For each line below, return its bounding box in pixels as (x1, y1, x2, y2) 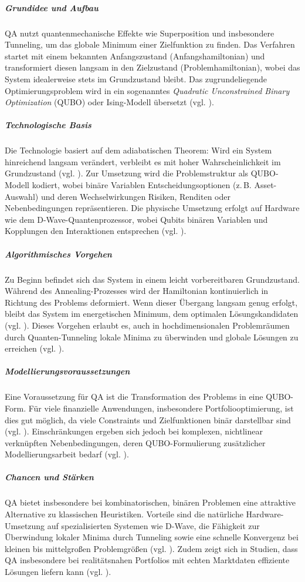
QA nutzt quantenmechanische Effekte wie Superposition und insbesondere (5, 26, 274, 39)
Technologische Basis (5, 119, 91, 131)
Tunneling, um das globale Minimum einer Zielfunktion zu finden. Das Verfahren (5, 38, 295, 51)
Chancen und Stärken (5, 471, 94, 483)
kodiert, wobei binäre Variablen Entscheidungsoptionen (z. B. (32, 179, 252, 191)
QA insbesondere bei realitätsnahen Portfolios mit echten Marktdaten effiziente (5, 554, 290, 566)
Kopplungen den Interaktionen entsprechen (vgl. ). (5, 225, 187, 237)
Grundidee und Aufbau (5, 1, 99, 14)
